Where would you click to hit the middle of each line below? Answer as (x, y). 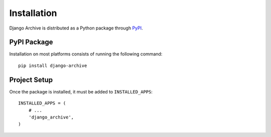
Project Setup (31, 80)
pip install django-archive (53, 65)
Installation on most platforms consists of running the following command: (86, 54)
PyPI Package (31, 42)
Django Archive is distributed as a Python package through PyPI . (76, 28)
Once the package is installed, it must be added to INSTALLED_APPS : (81, 91)
